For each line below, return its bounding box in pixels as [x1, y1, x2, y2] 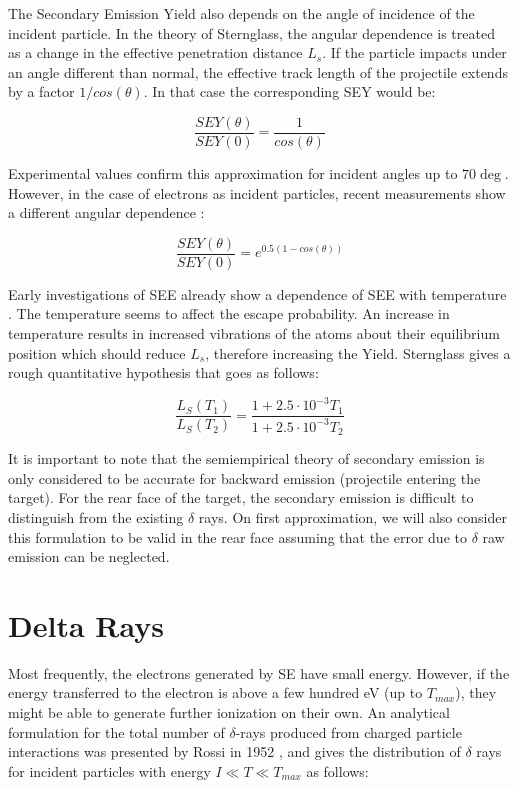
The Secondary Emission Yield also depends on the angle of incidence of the [8, 3, 475, 23]
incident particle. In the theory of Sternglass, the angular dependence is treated [8, 22, 495, 43]
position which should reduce [8, 342, 186, 363]
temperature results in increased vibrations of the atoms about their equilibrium [8, 323, 500, 344]
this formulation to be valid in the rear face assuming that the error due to [8, 526, 467, 547]
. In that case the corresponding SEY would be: [143, 81, 436, 102]
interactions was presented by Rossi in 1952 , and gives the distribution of [8, 741, 461, 762]
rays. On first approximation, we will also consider [198, 506, 507, 527]
